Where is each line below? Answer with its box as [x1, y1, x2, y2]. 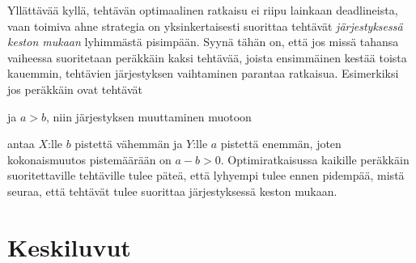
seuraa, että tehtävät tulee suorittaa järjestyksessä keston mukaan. [7, 182, 337, 199]
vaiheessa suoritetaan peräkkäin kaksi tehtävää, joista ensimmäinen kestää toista [7, 49, 407, 66]
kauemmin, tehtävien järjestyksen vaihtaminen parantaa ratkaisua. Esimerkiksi [7, 65, 399, 82]
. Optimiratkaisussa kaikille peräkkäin [220, 151, 410, 168]
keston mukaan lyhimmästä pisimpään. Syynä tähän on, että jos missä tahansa [7, 33, 399, 50]
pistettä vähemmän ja [74, 135, 183, 152]
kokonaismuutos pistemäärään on [7, 151, 172, 168]
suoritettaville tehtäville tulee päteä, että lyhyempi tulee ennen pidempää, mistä [7, 167, 405, 184]
